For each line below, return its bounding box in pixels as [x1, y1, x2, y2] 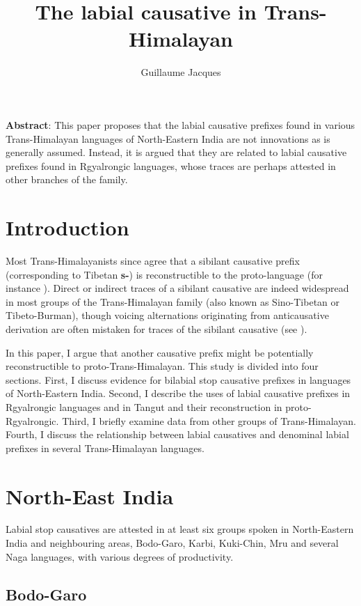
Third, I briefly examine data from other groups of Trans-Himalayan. [62, 413, 356, 428]
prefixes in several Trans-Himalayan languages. [6, 440, 204, 455]
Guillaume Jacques [141, 65, 221, 79]
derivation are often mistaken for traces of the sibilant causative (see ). [6, 321, 307, 336]
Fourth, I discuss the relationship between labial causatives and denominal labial [6, 427, 349, 442]
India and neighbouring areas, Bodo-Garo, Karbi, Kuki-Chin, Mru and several [6, 536, 339, 550]
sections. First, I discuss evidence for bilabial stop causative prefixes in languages [6, 372, 351, 387]
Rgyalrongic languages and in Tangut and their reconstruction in [6, 399, 282, 414]
